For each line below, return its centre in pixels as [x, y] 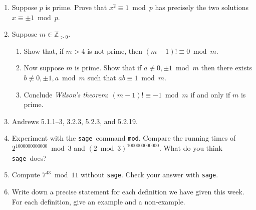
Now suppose [44, 68]
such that [102, 77]
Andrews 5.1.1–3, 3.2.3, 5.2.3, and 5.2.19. [75, 121]
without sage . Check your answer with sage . [150, 175]
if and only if [210, 94]
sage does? [29, 157]
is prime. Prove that [76, 7]
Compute [26, 175]
